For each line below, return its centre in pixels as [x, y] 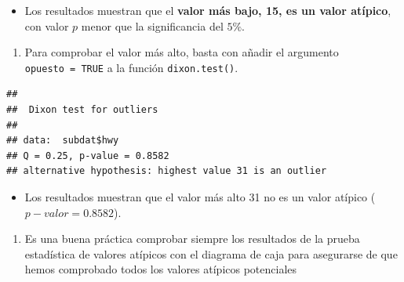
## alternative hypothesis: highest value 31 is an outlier [167, 171]
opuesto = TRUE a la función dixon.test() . [131, 67]
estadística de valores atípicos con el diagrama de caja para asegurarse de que [211, 253]
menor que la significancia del [152, 25]
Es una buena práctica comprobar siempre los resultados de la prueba [192, 239]
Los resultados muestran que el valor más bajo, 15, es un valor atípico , [208, 10]
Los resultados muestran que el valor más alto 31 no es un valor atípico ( [200, 197]
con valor [47, 25]
